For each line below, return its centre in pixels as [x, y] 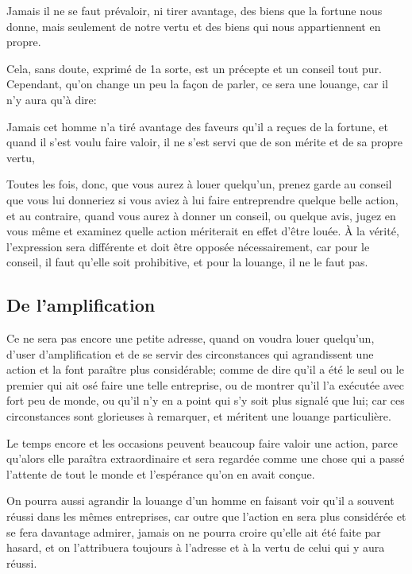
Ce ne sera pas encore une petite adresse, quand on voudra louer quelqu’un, [191, 338]
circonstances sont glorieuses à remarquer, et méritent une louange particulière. [199, 416]
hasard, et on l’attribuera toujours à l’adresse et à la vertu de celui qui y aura [196, 547]
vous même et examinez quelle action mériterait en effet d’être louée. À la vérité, [203, 231]
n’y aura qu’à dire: [52, 99]
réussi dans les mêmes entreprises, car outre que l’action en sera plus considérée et [206, 516]
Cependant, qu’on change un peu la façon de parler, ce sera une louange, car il [197, 84]
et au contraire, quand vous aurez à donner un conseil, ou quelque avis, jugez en [201, 215]
